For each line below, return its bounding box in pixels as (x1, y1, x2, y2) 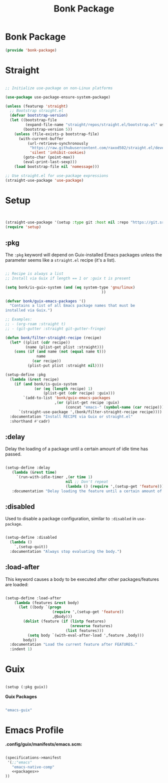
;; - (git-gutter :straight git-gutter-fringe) (5, 326, 106, 331)
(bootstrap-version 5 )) (23, 127, 72, 132)
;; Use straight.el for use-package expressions (5, 173, 108, 178)
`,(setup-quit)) (14, 544, 48, 550)
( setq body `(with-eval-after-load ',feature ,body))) (27, 633, 144, 638)
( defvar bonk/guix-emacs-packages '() (5, 298, 86, 303)
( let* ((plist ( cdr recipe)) (9, 340, 70, 345)
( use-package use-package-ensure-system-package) (5, 95, 111, 100)
